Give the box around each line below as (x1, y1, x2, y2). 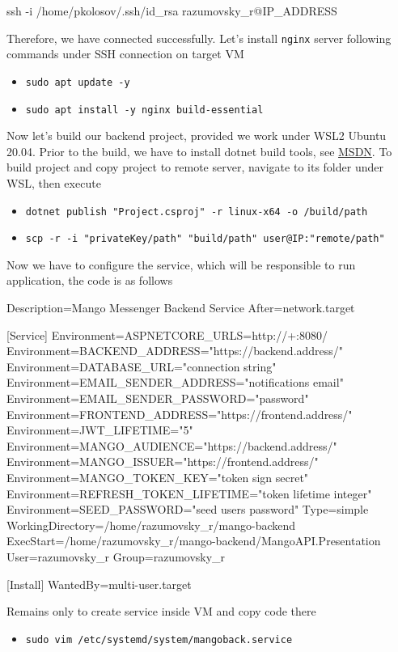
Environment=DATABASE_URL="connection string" (6, 358, 277, 375)
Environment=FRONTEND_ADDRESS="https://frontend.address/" (6, 405, 353, 422)
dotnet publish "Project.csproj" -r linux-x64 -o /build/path (25, 205, 368, 218)
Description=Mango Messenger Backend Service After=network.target (6, 299, 355, 316)
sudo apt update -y (25, 76, 130, 88)
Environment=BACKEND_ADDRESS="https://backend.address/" (6, 342, 344, 359)
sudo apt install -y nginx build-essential (25, 104, 264, 116)
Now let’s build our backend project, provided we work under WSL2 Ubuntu (6, 127, 387, 144)
